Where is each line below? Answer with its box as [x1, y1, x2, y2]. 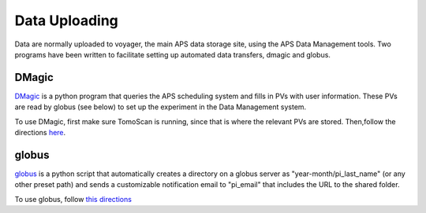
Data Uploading [14, 12, 118, 29]
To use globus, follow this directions [14, 194, 132, 204]
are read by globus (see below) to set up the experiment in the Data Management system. [14, 102, 307, 112]
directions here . [14, 128, 66, 138]
